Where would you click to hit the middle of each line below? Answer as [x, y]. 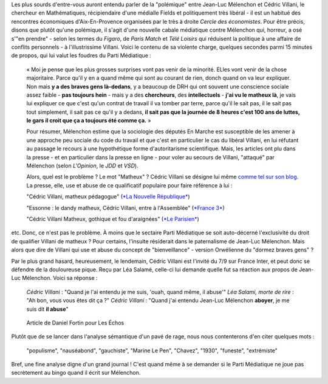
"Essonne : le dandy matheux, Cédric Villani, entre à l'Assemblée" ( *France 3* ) [125, 208]
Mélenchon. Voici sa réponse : [60, 278]
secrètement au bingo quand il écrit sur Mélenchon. [76, 373]
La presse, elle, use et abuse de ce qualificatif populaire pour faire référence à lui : [129, 185]
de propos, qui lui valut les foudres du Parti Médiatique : [81, 55]
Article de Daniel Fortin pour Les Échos [75, 323]
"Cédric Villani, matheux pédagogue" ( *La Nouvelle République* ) [108, 197]
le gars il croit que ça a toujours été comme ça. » [89, 120]
